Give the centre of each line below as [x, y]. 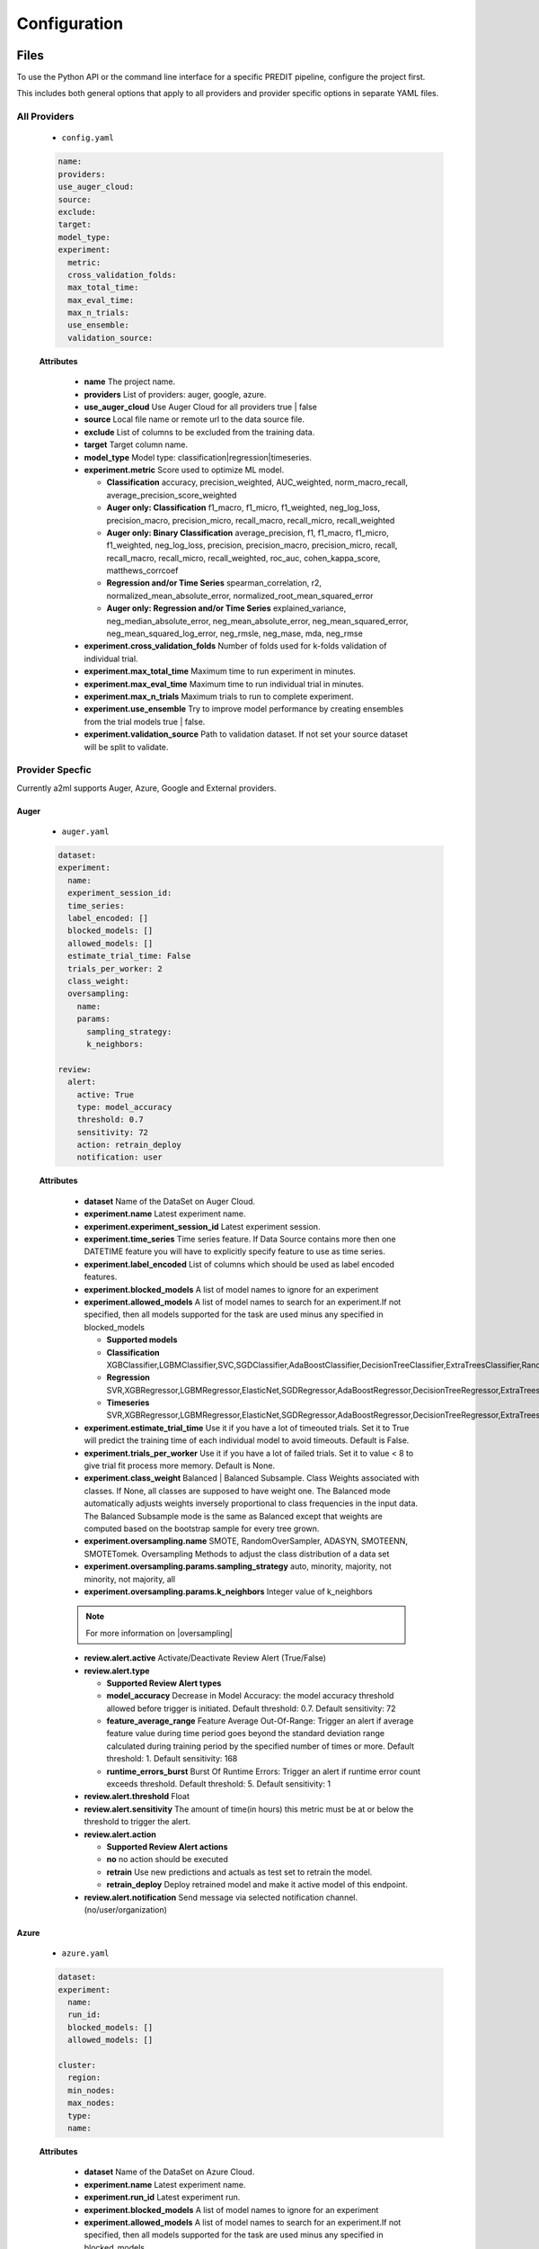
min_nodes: [92, 2090]
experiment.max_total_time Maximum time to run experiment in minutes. [220, 671]
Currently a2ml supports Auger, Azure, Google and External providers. [146, 788]
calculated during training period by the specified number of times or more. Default [261, 1746]
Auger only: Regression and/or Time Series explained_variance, [226, 608]
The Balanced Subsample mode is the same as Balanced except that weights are [234, 1516]
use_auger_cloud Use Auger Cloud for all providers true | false [201, 407]
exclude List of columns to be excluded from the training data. [199, 432]
